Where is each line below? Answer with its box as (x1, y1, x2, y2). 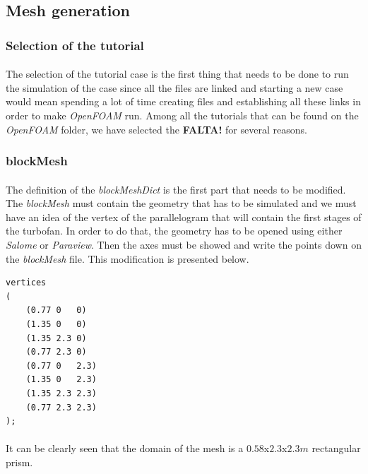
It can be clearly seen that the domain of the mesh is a (6, 441, 244, 456)
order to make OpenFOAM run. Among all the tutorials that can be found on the (6, 108, 359, 122)
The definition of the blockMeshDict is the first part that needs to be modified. (6, 182, 346, 196)
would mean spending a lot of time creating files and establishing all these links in (6, 94, 361, 109)
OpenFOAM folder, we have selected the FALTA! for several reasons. (6, 122, 307, 136)
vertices (6, 278, 47, 288)
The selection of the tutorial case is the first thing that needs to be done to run (6, 66, 349, 81)
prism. (6, 454, 33, 469)
